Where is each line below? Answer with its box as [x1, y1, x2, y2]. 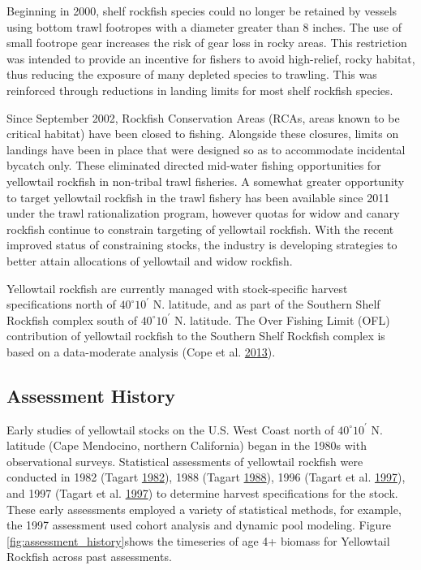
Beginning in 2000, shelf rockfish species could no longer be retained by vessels [6, 2, 397, 19]
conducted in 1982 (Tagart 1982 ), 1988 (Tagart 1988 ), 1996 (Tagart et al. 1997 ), [6, 469, 406, 486]
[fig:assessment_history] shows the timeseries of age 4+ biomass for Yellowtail [6, 532, 390, 549]
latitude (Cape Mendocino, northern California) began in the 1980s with [6, 437, 367, 454]
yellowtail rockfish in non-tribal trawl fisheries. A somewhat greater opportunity [6, 172, 405, 189]
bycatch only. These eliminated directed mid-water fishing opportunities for [6, 157, 381, 174]
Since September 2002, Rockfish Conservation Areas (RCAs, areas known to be [6, 109, 400, 126]
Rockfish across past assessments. [6, 548, 172, 565]
